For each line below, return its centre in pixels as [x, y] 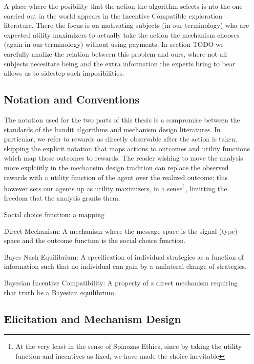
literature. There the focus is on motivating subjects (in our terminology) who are [127, 25]
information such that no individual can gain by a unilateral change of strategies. [126, 266]
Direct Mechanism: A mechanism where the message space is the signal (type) [121, 231]
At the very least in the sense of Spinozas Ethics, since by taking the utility [128, 346]
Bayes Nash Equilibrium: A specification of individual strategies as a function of [124, 256]
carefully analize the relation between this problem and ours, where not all [116, 53]
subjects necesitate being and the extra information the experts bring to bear [120, 63]
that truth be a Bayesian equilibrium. [60, 292]
